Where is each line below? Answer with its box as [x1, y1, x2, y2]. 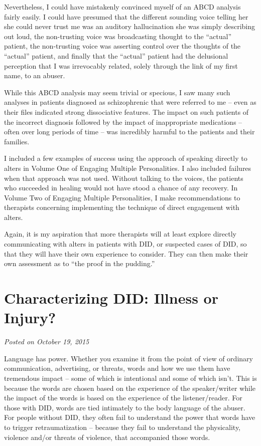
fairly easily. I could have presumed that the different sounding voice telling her [4, 11, 248, 22]
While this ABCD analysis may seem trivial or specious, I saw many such [4, 87, 230, 97]
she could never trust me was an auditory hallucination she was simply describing [4, 21, 255, 32]
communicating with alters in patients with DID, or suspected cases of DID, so [4, 239, 247, 249]
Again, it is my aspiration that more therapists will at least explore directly [4, 229, 236, 239]
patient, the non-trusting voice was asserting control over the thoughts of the [4, 41, 241, 51]
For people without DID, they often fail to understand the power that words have [4, 412, 255, 422]
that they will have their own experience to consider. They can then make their [4, 248, 248, 259]
